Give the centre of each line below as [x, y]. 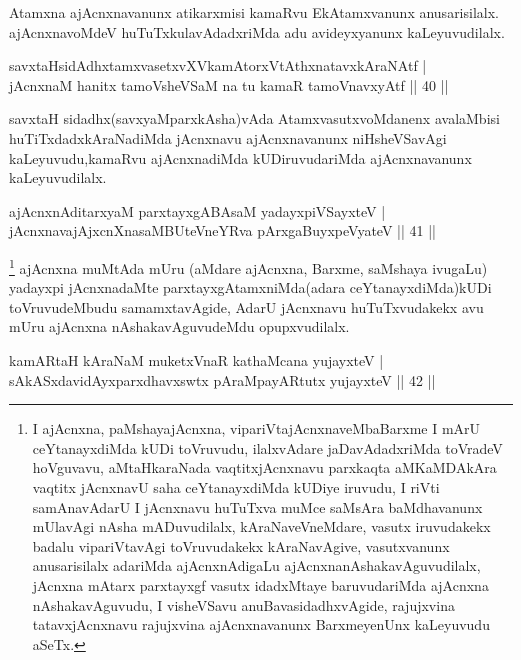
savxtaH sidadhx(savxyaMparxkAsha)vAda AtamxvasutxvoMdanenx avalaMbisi [254, 118]
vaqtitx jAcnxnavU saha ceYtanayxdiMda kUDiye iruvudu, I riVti [236, 486]
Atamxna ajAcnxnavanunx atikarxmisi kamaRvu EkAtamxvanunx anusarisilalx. [254, 12]
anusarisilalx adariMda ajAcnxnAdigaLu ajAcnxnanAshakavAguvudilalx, [256, 565]
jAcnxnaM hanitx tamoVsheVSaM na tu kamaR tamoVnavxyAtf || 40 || [229, 84]
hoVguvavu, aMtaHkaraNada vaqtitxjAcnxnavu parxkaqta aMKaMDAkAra [264, 467]
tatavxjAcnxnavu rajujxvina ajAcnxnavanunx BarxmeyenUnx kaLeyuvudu [261, 624]
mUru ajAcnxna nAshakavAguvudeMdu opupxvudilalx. [179, 326]
